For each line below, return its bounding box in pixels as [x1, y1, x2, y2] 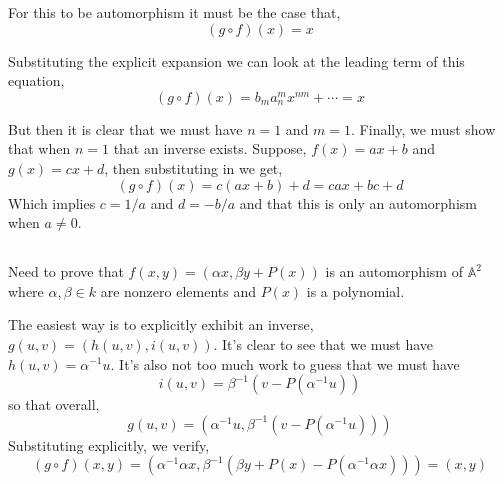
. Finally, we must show [351, 118, 496, 139]
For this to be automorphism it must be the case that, [8, 2, 341, 22]
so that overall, [8, 394, 100, 415]
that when [8, 138, 71, 159]
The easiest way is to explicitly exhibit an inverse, [8, 314, 314, 335]
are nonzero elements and [100, 280, 256, 301]
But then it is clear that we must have [8, 118, 243, 139]
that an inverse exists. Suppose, [113, 138, 307, 159]
